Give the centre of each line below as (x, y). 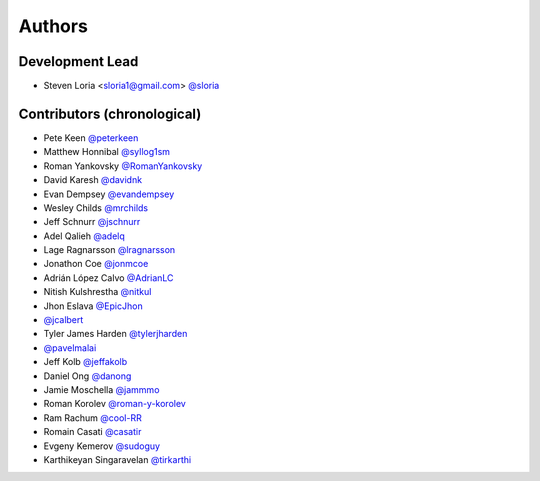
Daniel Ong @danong (87, 376)
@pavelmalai (70, 347)
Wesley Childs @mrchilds (96, 207)
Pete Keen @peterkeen (91, 137)
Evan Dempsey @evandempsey (109, 194)
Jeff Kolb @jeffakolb (85, 362)
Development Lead (78, 61)
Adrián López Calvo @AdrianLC (108, 277)
